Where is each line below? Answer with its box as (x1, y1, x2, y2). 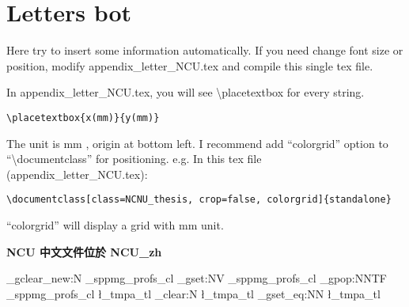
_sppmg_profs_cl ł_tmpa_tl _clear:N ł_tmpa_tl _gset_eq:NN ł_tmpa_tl (6, 285, 381, 301)
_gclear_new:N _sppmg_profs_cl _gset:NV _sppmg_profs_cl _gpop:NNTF (6, 270, 387, 286)
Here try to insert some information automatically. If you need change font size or (6, 42, 403, 59)
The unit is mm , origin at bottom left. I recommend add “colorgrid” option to (6, 135, 388, 151)
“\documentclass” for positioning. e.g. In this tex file (6, 150, 262, 167)
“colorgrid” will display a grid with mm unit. (6, 217, 224, 233)
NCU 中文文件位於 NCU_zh (6, 243, 162, 260)
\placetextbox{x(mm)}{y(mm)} (6, 112, 160, 123)
